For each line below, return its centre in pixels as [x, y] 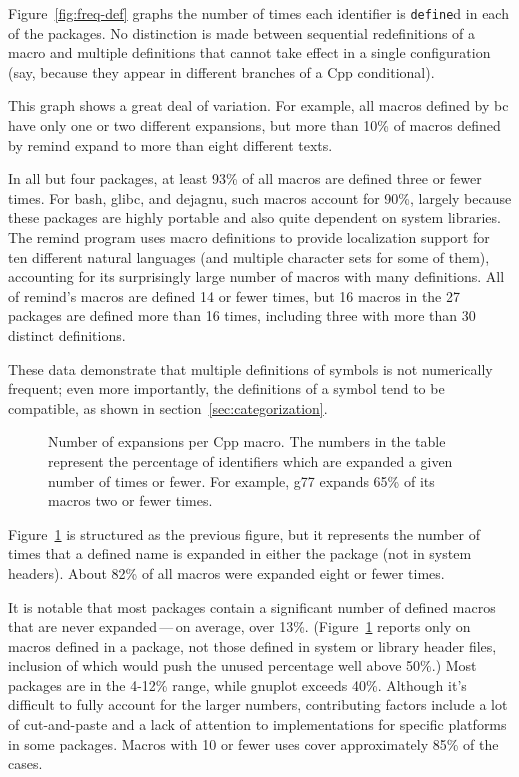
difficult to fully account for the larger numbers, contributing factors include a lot [258, 704]
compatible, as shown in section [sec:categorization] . [168, 407]
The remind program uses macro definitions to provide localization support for [249, 237]
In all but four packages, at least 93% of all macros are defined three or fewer [245, 178]
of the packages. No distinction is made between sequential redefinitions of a [242, 32]
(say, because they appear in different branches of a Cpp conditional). [221, 71]
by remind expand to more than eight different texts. [170, 144]
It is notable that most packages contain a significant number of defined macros [252, 606]
